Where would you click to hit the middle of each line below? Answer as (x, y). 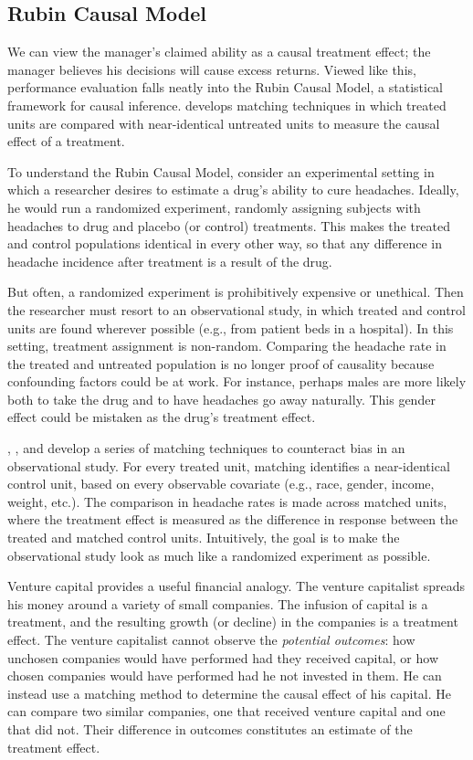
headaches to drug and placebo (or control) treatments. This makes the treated (229, 225)
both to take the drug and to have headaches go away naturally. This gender (221, 399)
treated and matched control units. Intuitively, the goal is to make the (204, 538)
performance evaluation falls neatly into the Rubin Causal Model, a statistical (225, 87)
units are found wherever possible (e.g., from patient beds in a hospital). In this (231, 327)
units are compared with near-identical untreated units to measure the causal (224, 123)
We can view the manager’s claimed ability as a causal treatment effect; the (219, 52)
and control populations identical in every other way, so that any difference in (225, 243)
